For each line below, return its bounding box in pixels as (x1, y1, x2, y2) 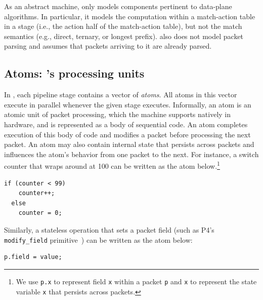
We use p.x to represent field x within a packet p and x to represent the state (16, 276, 257, 286)
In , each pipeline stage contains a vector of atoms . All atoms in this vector (4, 89, 237, 100)
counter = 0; (18, 209, 62, 217)
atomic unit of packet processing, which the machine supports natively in (4, 109, 231, 120)
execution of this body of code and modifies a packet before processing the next (4, 129, 251, 139)
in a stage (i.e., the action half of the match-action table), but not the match (4, 21, 242, 31)
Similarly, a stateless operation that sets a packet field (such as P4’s (4, 224, 214, 235)
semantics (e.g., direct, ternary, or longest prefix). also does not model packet (4, 30, 244, 41)
